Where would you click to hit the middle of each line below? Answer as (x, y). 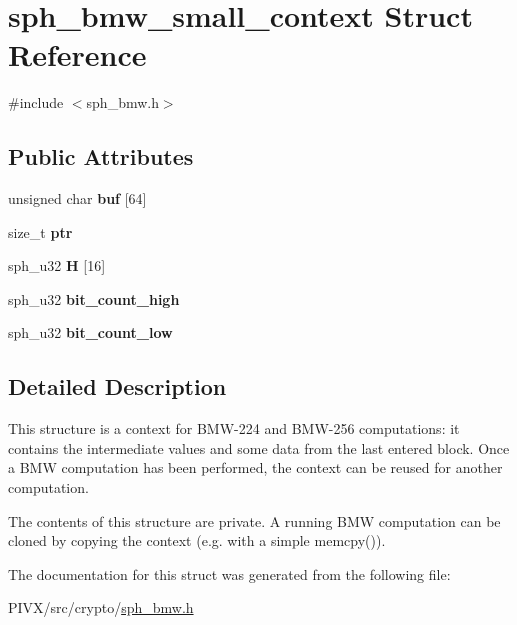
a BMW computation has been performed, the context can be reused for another (255, 467)
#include (36, 102)
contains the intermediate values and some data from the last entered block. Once (259, 447)
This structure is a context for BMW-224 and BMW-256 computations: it (234, 428)
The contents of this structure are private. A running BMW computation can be (254, 520)
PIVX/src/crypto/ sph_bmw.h (101, 607)
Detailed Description (117, 386)
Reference (77, 54)
